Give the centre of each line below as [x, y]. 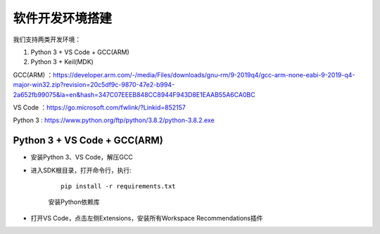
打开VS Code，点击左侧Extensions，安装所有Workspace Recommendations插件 [147, 218]
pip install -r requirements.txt [118, 186]
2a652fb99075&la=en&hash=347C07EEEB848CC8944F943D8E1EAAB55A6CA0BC [134, 94]
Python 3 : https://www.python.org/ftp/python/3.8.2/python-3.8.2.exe [114, 120]
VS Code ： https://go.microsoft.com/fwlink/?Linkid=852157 [99, 107]
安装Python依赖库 [74, 202]
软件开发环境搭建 [63, 18]
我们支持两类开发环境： [47, 39]
